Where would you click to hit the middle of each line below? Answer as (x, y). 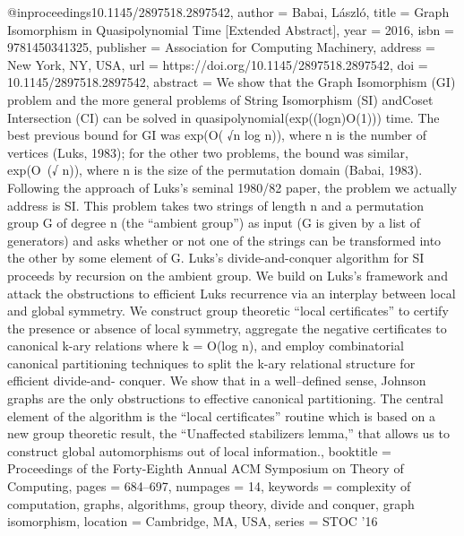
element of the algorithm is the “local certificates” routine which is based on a (221, 415)
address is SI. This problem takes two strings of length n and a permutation (216, 205)
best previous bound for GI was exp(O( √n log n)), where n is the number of (217, 135)
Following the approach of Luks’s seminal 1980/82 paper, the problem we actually (232, 187)
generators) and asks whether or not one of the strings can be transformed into (224, 240)
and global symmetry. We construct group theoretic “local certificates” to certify (228, 311)
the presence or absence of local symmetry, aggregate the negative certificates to (227, 328)
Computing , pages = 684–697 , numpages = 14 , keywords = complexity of (209, 486)
